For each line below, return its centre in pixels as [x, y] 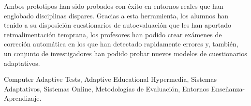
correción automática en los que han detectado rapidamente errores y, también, [121, 44]
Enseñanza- [228, 88]
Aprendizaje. [23, 98]
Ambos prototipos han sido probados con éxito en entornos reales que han [114, 6]
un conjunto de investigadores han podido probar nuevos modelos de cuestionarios [125, 53]
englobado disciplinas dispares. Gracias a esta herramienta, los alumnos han [116, 15]
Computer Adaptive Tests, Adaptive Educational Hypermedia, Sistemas [111, 79]
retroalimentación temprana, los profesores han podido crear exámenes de [113, 34]
